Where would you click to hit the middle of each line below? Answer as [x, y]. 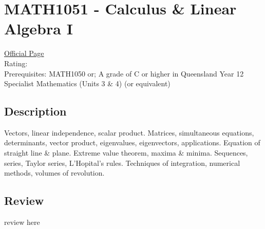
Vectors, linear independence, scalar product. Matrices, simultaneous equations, [129, 132]
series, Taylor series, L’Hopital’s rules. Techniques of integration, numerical [122, 163]
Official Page [24, 53]
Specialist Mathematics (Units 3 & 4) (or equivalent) [87, 83]
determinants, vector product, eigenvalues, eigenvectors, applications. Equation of [132, 142]
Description [35, 111]
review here [22, 222]
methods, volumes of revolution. [54, 173]
